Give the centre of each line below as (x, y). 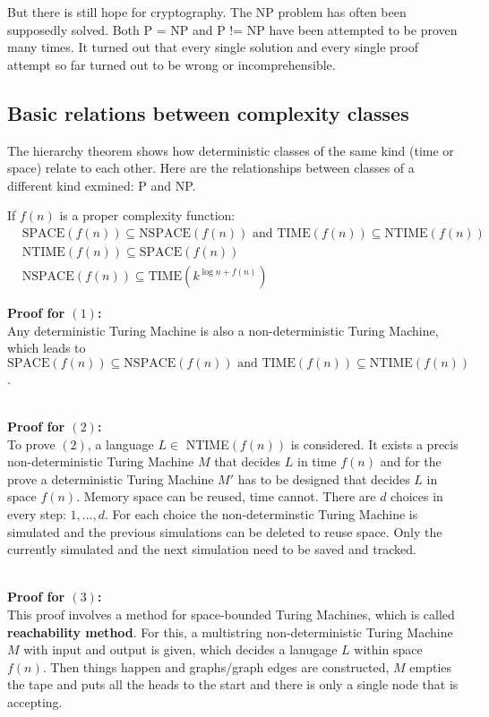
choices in (417, 496)
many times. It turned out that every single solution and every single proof (213, 47)
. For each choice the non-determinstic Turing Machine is (261, 513)
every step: (37, 513)
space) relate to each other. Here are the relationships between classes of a (211, 168)
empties (431, 666)
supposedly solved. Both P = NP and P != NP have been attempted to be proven (232, 29)
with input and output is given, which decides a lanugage (180, 649)
